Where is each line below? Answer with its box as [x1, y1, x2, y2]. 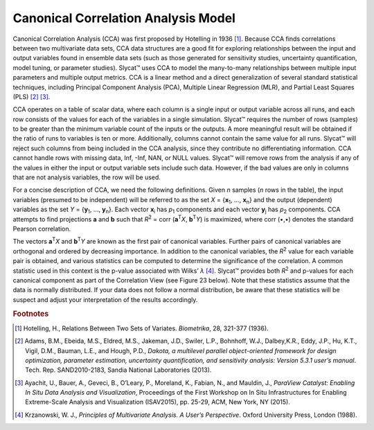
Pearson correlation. [12, 224, 71, 233]
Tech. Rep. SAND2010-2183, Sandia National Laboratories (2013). [25, 366, 212, 374]
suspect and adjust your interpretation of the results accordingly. [12, 295, 198, 304]
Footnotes [12, 309, 49, 319]
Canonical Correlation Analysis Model [12, 10, 235, 26]
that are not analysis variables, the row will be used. [12, 173, 161, 181]
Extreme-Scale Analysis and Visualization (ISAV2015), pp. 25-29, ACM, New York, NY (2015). [25, 398, 291, 406]
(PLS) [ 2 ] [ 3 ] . [12, 92, 51, 100]
